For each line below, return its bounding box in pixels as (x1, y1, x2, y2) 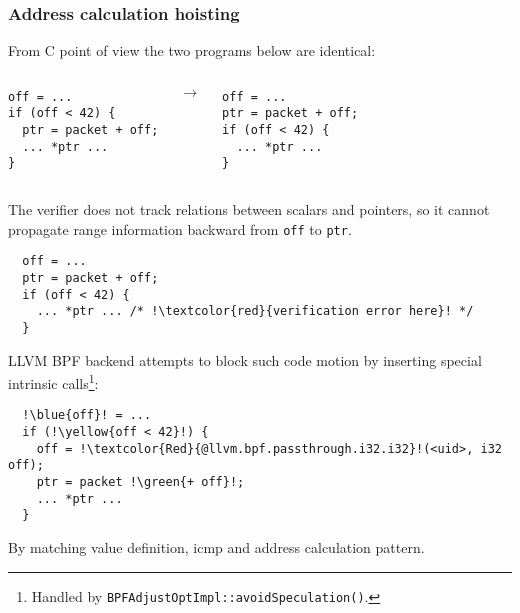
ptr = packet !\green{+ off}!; (36, 475, 245, 490)
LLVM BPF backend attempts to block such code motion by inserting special (8, 349, 482, 370)
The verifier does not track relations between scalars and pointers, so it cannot (8, 199, 490, 220)
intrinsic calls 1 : (8, 370, 99, 393)
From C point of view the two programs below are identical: (8, 40, 376, 61)
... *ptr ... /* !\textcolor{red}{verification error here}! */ (36, 304, 474, 319)
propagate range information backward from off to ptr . (8, 218, 352, 239)
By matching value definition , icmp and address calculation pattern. (8, 537, 425, 558)
